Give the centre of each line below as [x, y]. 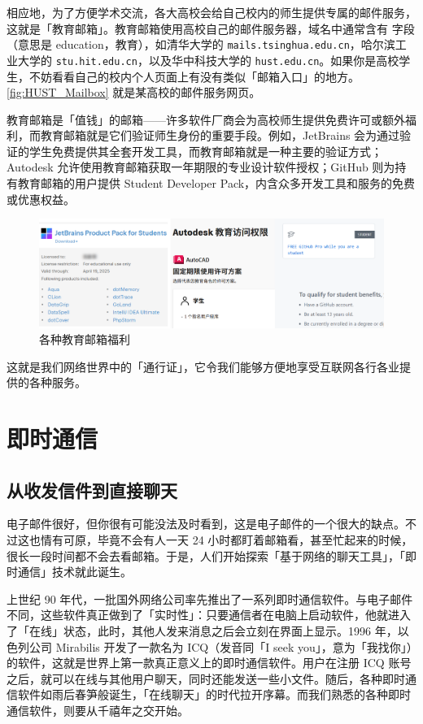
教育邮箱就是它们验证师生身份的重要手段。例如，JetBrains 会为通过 [220, 135]
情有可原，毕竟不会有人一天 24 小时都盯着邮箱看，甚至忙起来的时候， [227, 540]
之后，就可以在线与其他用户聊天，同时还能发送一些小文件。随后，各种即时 [206, 678]
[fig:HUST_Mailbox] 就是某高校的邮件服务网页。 [134, 92]
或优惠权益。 [41, 199]
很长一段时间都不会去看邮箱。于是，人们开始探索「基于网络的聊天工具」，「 [206, 555]
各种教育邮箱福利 [85, 339]
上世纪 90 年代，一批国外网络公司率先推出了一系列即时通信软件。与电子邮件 [210, 598]
